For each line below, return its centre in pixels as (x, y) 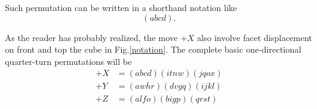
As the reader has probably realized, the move (91, 37)
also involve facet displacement (255, 37)
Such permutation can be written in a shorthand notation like (121, 7)
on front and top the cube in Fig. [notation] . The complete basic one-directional (153, 49)
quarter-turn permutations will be (69, 61)
